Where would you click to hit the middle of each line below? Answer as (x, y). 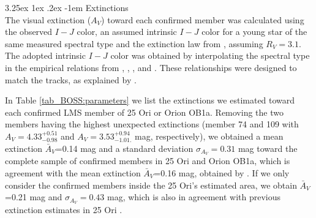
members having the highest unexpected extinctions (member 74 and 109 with (152, 124)
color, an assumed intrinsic (127, 32)
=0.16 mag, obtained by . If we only (222, 172)
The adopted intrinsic (45, 55)
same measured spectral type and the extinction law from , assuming (134, 43)
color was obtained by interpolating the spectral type (210, 55)
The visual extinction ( (48, 19)
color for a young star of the (254, 32)
